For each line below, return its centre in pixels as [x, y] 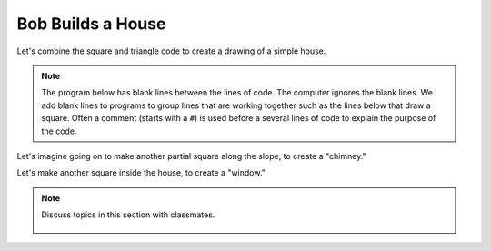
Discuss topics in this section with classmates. [128, 215]
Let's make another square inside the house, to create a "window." [141, 173]
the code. [59, 131]
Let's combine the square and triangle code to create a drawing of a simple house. [171, 51]
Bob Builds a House [91, 24]
